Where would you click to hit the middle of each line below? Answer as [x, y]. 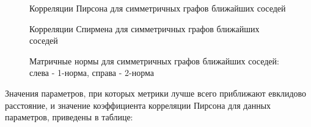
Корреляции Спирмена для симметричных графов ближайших [145, 28]
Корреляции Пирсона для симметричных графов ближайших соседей [158, 8]
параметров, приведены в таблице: [69, 117]
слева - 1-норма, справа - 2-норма [92, 73]
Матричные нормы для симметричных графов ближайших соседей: [154, 60]
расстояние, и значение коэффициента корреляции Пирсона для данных [138, 105]
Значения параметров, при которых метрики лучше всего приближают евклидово [156, 93]
